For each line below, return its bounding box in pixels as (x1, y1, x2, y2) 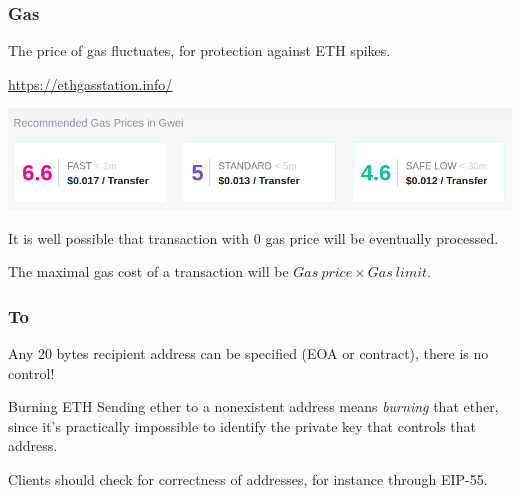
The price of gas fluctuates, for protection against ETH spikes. (8, 40, 391, 61)
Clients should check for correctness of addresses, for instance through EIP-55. (8, 468, 488, 489)
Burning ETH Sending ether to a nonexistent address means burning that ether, (8, 396, 499, 417)
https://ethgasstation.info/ (8, 73, 173, 94)
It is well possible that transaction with (8, 227, 250, 248)
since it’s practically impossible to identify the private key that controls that (8, 415, 476, 436)
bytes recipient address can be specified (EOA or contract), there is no (56, 342, 489, 363)
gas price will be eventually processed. (265, 227, 499, 248)
